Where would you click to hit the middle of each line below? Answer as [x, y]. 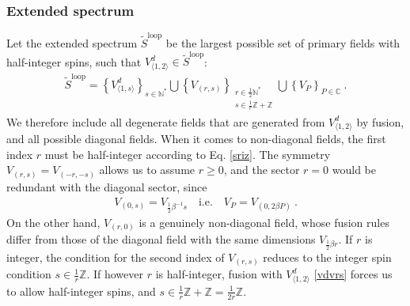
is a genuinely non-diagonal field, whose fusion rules [264, 222]
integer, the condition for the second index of [116, 257]
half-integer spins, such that [74, 61]
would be [354, 170]
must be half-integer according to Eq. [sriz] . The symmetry [188, 154]
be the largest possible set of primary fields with [283, 42]
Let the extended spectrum [72, 42]
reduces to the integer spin [327, 257]
